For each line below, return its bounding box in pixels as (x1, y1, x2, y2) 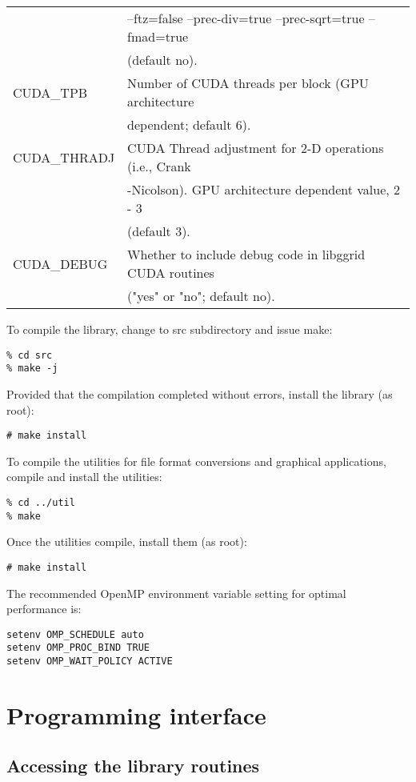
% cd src (6, 349, 53, 361)
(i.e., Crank (127, 157, 191, 175)
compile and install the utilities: (6, 468, 162, 485)
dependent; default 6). (127, 115, 251, 134)
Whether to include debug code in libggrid (127, 245, 366, 263)
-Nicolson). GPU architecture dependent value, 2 (127, 180, 401, 199)
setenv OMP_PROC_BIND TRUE (6, 642, 150, 654)
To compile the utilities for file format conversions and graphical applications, (6, 452, 386, 469)
